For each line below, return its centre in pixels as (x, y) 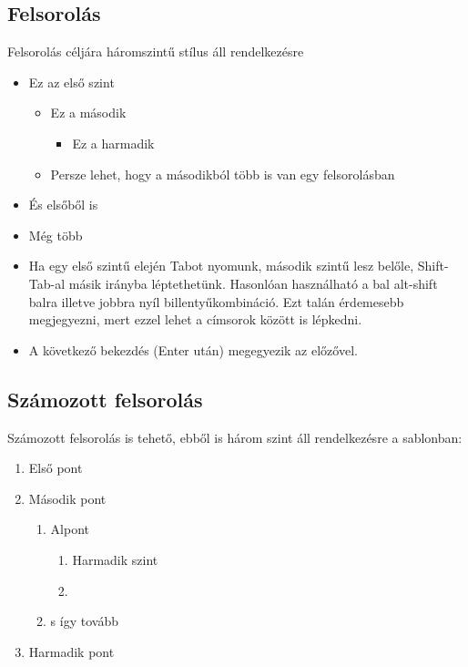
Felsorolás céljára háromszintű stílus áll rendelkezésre (156, 51)
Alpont (70, 529)
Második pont (67, 498)
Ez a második (88, 113)
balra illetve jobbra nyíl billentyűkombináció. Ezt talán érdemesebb (216, 301)
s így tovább (84, 621)
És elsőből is (63, 205)
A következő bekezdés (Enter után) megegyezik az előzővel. (193, 349)
